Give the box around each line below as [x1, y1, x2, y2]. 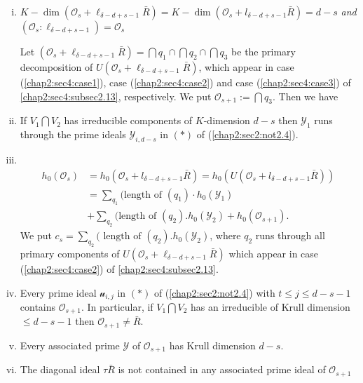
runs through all [255, 228, 325, 243]
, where [210, 228, 241, 243]
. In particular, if [81, 299, 153, 314]
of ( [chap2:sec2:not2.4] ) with [153, 285, 275, 300]
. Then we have [273, 88, 338, 103]
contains [20, 299, 56, 314]
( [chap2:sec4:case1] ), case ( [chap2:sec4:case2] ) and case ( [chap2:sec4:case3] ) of [20, 75, 351, 89]
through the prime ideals [20, 127, 126, 142]
